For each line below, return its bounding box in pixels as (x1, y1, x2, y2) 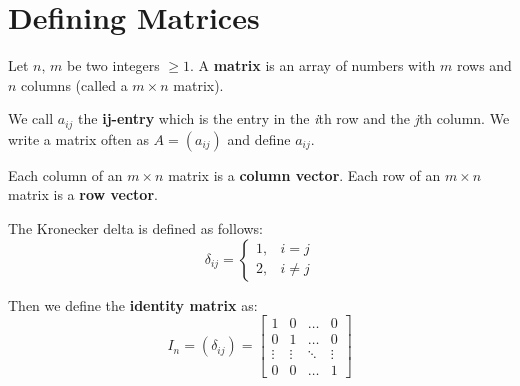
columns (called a (21, 74, 128, 95)
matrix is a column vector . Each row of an (168, 164, 441, 185)
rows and (456, 55, 512, 76)
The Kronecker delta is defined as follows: (8, 217, 264, 238)
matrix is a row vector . (8, 184, 158, 205)
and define (227, 128, 291, 149)
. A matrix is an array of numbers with (189, 55, 436, 76)
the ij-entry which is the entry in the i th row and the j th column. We (78, 108, 510, 129)
